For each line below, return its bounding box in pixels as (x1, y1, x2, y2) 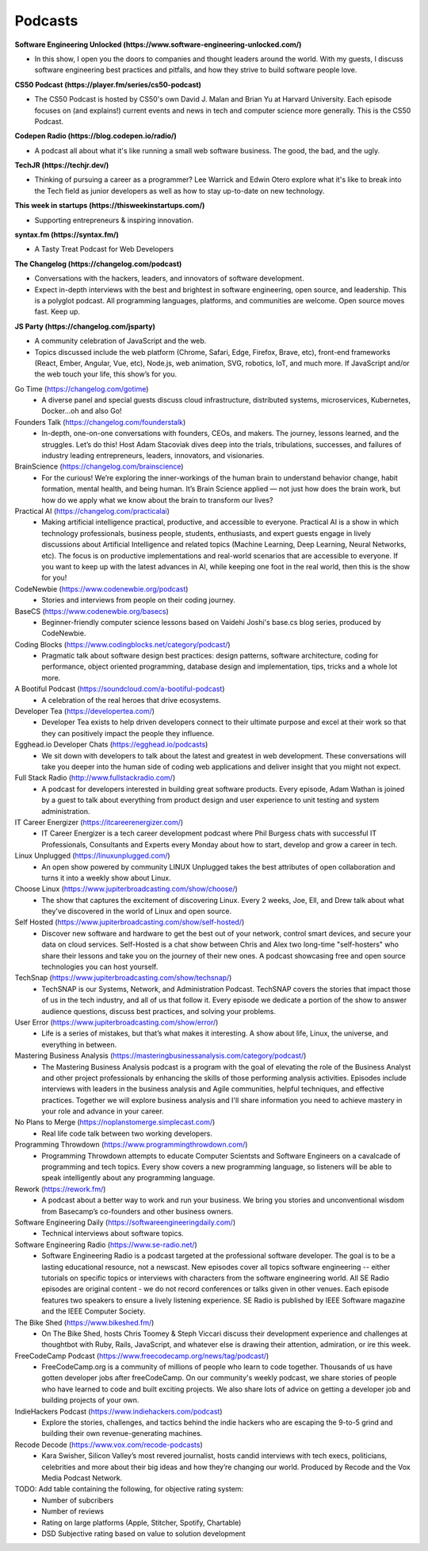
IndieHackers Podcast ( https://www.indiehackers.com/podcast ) (14, 1406, 223, 1416)
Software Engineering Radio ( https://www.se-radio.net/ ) (14, 1240, 197, 1249)
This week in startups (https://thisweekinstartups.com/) (14, 201, 205, 210)
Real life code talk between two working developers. (41, 1129, 213, 1138)
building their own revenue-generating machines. (41, 1429, 203, 1438)
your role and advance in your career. (41, 1106, 164, 1116)
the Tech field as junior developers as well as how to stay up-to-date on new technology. (34, 186, 325, 195)
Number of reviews (41, 1507, 105, 1516)
